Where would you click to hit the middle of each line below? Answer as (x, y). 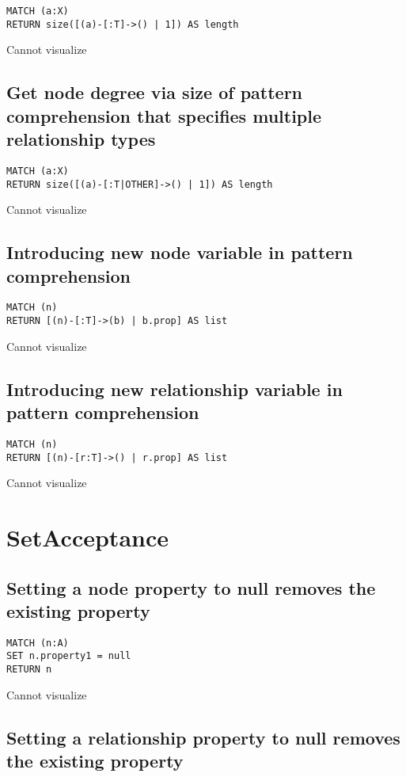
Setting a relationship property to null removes (203, 737)
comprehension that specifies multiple (164, 115)
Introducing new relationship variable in (175, 388)
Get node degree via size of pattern (155, 92)
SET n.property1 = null (69, 656)
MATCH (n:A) (38, 643)
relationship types (81, 139)
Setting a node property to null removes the (191, 587)
